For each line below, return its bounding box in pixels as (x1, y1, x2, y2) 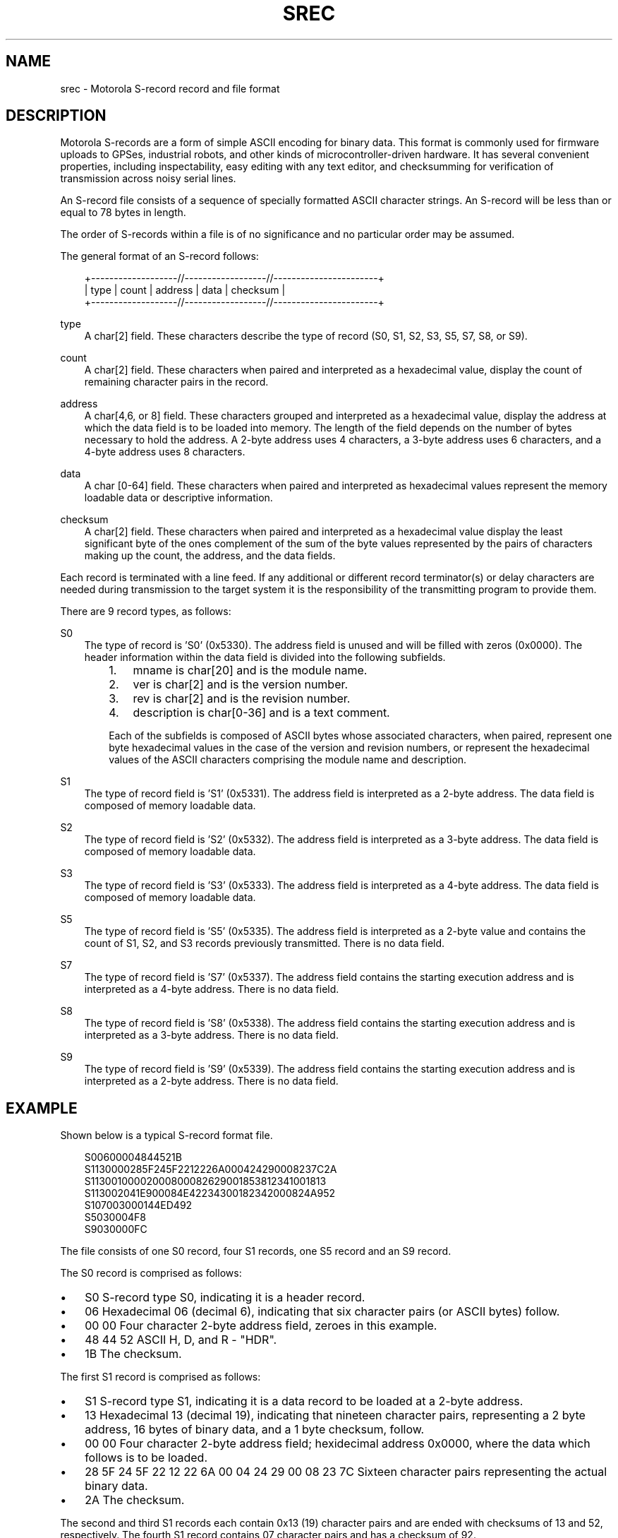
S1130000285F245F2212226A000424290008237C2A (84, 1163, 337, 1176)
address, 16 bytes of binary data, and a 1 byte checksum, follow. (85, 1422, 425, 1437)
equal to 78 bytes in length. (60, 206, 186, 219)
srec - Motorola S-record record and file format (60, 82, 280, 95)
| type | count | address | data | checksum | (84, 284, 286, 297)
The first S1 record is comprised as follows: (60, 1371, 261, 1383)
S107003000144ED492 (84, 1199, 193, 1212)
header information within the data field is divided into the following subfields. (84, 651, 446, 664)
